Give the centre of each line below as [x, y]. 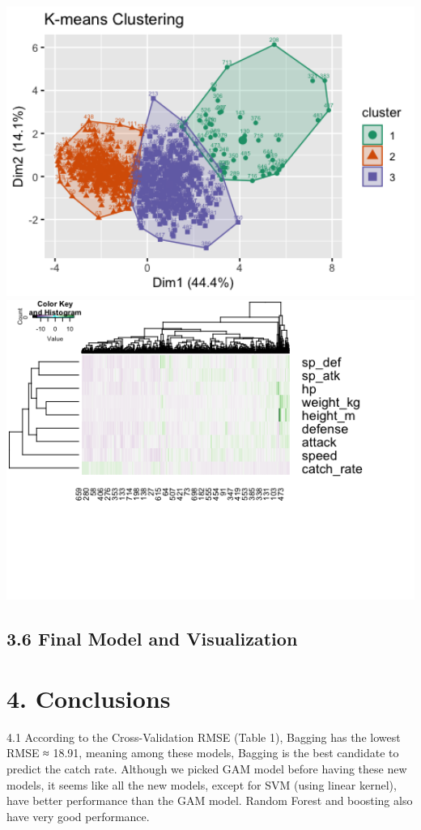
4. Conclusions [89, 698]
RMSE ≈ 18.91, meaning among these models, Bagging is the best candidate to [203, 753]
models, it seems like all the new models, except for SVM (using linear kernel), [202, 784]
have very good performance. [78, 816]
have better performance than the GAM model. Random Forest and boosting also [210, 800]
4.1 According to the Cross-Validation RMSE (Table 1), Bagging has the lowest [204, 737]
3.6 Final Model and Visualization [152, 639]
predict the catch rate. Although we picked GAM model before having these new [207, 768]
